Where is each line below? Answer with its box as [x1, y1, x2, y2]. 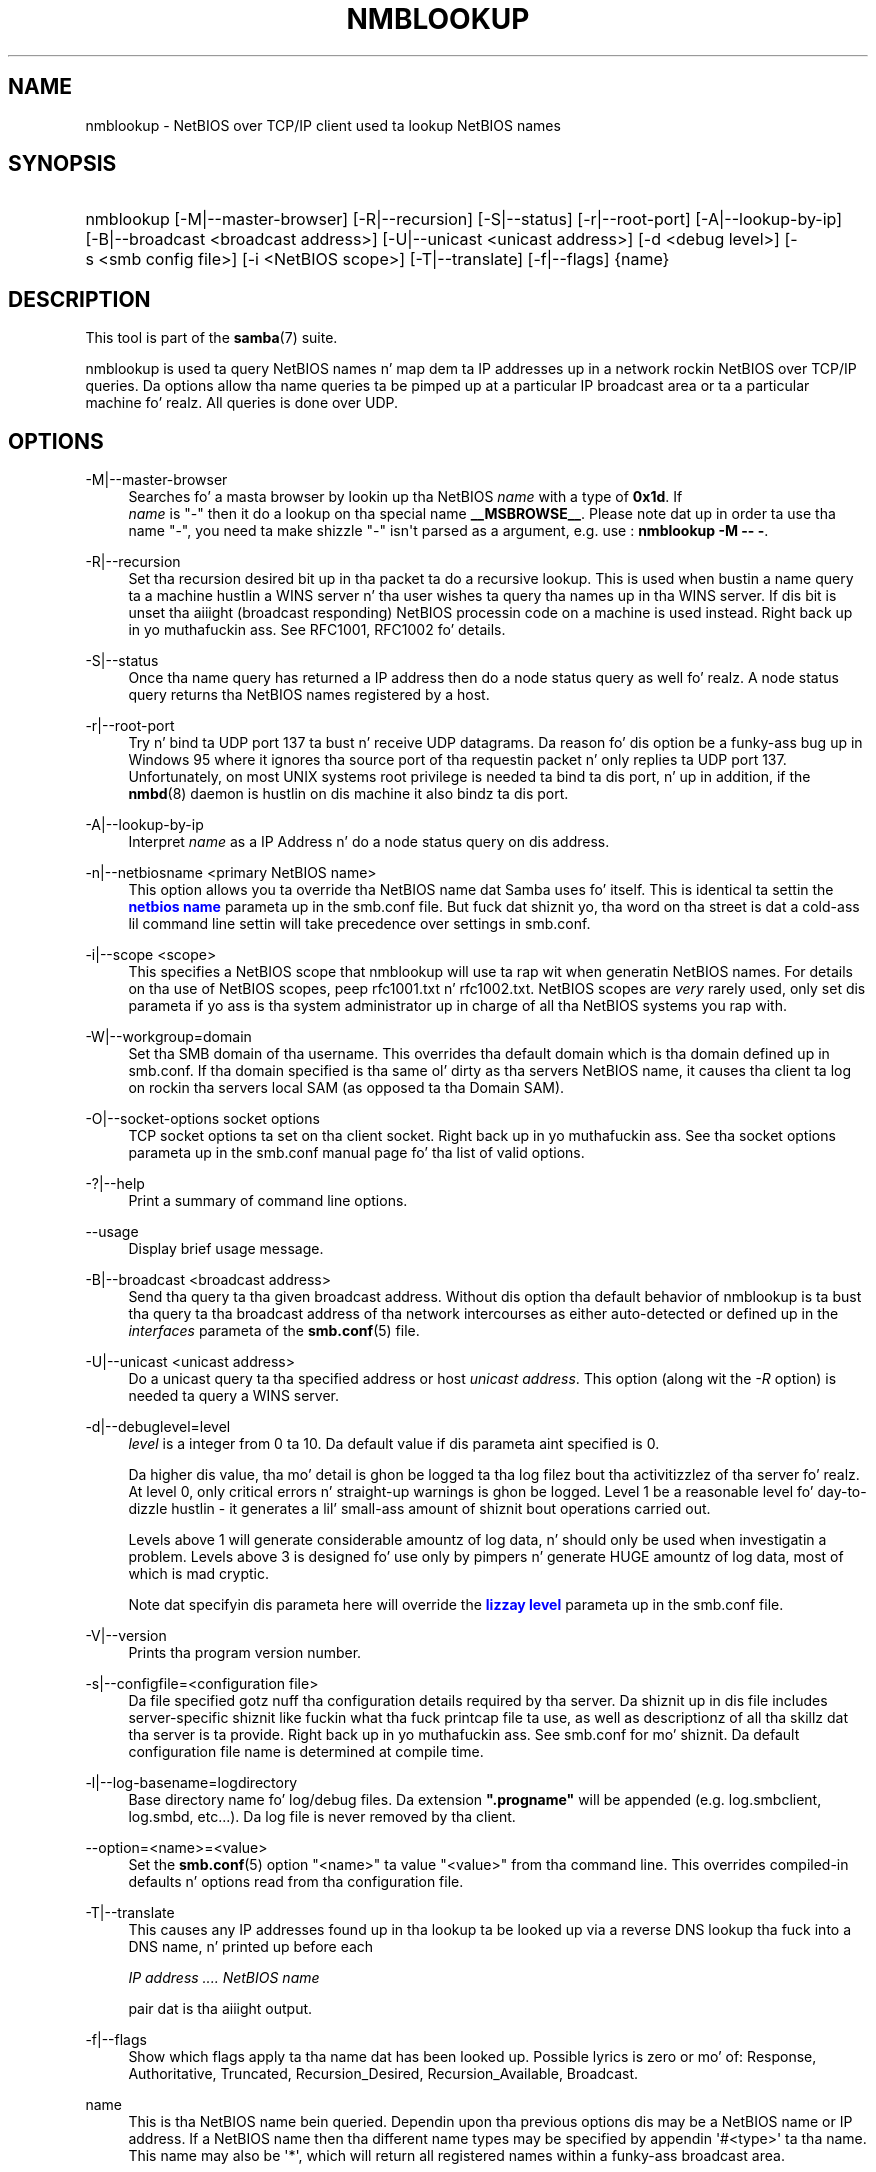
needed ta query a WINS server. [128, 1387, 340, 1405]
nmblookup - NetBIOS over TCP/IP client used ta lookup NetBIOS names [85, 116, 561, 134]
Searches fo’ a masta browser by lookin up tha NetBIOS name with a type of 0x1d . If [128, 488, 683, 506]
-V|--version [85, 1627, 167, 1645]
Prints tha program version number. [128, 1644, 362, 1662]
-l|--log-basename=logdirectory [85, 1774, 298, 1792]
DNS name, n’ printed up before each [128, 1938, 374, 1956]
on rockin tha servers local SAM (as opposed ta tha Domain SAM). [128, 1079, 565, 1097]
